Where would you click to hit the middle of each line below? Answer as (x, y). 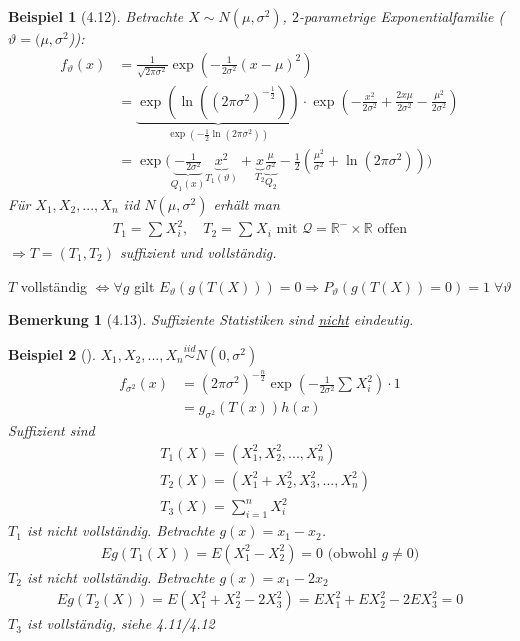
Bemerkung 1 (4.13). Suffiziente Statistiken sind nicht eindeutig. (211, 319)
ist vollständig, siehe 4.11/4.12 (120, 623)
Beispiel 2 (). (52, 353)
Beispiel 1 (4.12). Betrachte (96, 16)
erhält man (246, 203)
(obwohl (352, 553)
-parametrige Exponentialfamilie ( (401, 16)
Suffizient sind (51, 430)
